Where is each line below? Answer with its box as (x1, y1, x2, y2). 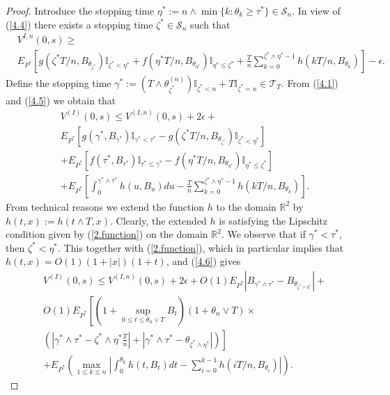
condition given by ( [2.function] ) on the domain (6, 227, 208, 241)
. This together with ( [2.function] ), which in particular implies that (58, 240, 344, 255)
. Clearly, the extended (110, 213, 207, 227)
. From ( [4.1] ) (281, 75, 338, 90)
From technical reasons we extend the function (6, 199, 205, 213)
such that (190, 17, 231, 31)
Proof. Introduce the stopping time (6, 3, 155, 17)
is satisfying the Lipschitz (219, 213, 327, 227)
